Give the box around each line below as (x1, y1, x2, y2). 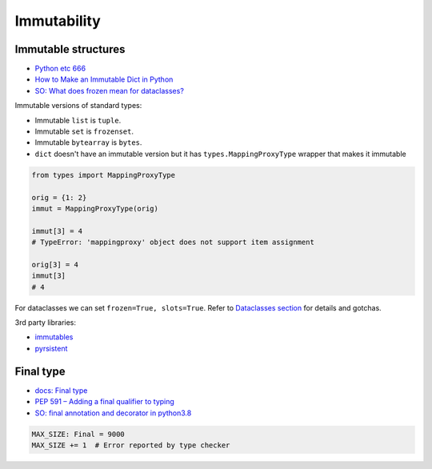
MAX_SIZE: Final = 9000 (31, 429, 126, 439)
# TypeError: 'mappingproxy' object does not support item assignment (31, 238, 315, 247)
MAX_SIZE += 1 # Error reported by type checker (31, 440, 230, 450)
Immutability (14, 12, 102, 30)
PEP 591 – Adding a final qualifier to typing (34, 397, 175, 407)
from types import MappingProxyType (31, 170, 176, 179)
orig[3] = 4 (31, 260, 79, 269)
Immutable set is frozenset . (34, 126, 134, 136)
